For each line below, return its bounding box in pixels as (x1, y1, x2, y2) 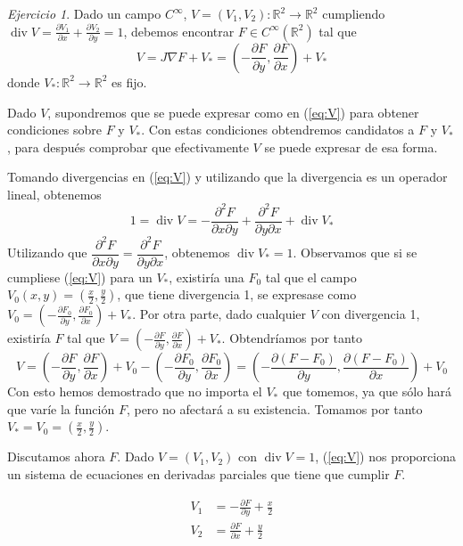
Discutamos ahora (7, 447, 105, 466)
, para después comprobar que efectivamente (7, 137, 249, 156)
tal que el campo (265, 267, 357, 286)
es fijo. (112, 72, 147, 91)
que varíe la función (7, 399, 115, 418)
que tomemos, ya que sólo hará (282, 382, 452, 401)
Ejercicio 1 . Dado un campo (7, 4, 161, 22)
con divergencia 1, (321, 305, 420, 323)
